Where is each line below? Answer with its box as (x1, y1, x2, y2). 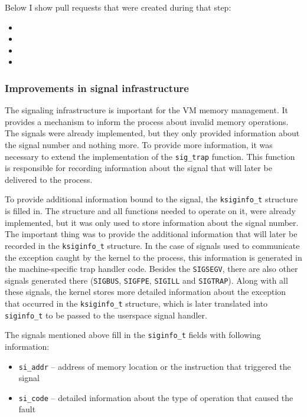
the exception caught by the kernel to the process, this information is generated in (5, 251, 302, 263)
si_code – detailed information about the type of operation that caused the (18, 391, 293, 403)
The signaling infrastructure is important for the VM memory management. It (5, 104, 288, 116)
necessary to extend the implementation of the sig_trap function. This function (5, 150, 295, 162)
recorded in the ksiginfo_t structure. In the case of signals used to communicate (5, 239, 300, 251)
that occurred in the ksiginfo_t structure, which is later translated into (5, 297, 268, 309)
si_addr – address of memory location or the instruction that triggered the (18, 360, 291, 372)
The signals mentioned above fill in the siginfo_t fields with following (5, 329, 261, 341)
